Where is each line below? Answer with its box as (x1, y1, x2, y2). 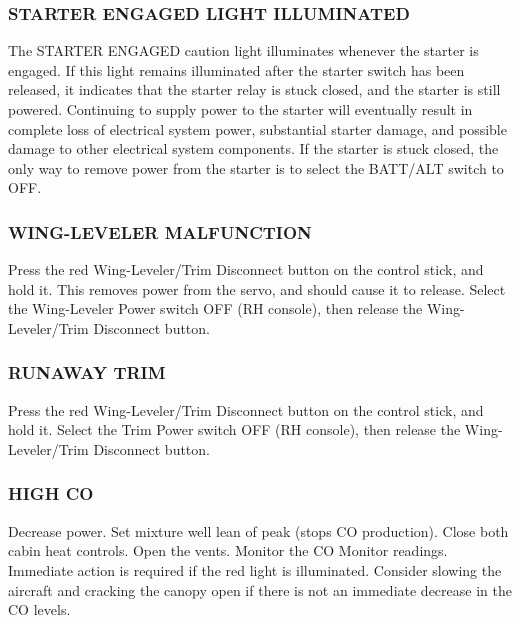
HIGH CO (8, 481, 94, 506)
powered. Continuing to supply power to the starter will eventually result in (8, 99, 473, 119)
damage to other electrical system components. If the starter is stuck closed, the (8, 138, 499, 159)
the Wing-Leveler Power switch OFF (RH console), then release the (8, 298, 423, 319)
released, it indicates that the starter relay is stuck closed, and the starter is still (8, 79, 501, 100)
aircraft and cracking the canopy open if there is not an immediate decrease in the (8, 579, 512, 600)
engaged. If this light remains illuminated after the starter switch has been (8, 59, 465, 80)
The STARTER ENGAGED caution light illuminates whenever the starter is (8, 40, 479, 61)
